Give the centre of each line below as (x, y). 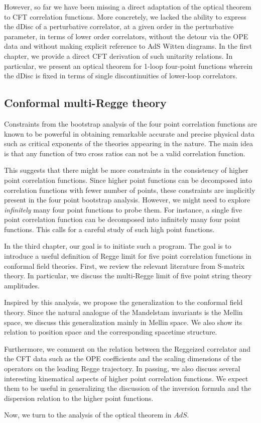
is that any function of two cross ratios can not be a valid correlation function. (125, 153)
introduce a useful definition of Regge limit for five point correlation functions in (128, 256)
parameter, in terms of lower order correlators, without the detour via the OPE (126, 36)
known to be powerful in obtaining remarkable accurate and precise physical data (129, 133)
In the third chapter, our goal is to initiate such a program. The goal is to (118, 246)
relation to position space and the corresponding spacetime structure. (111, 332)
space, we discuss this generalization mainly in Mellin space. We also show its (123, 322)
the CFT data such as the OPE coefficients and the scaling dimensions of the (123, 358)
